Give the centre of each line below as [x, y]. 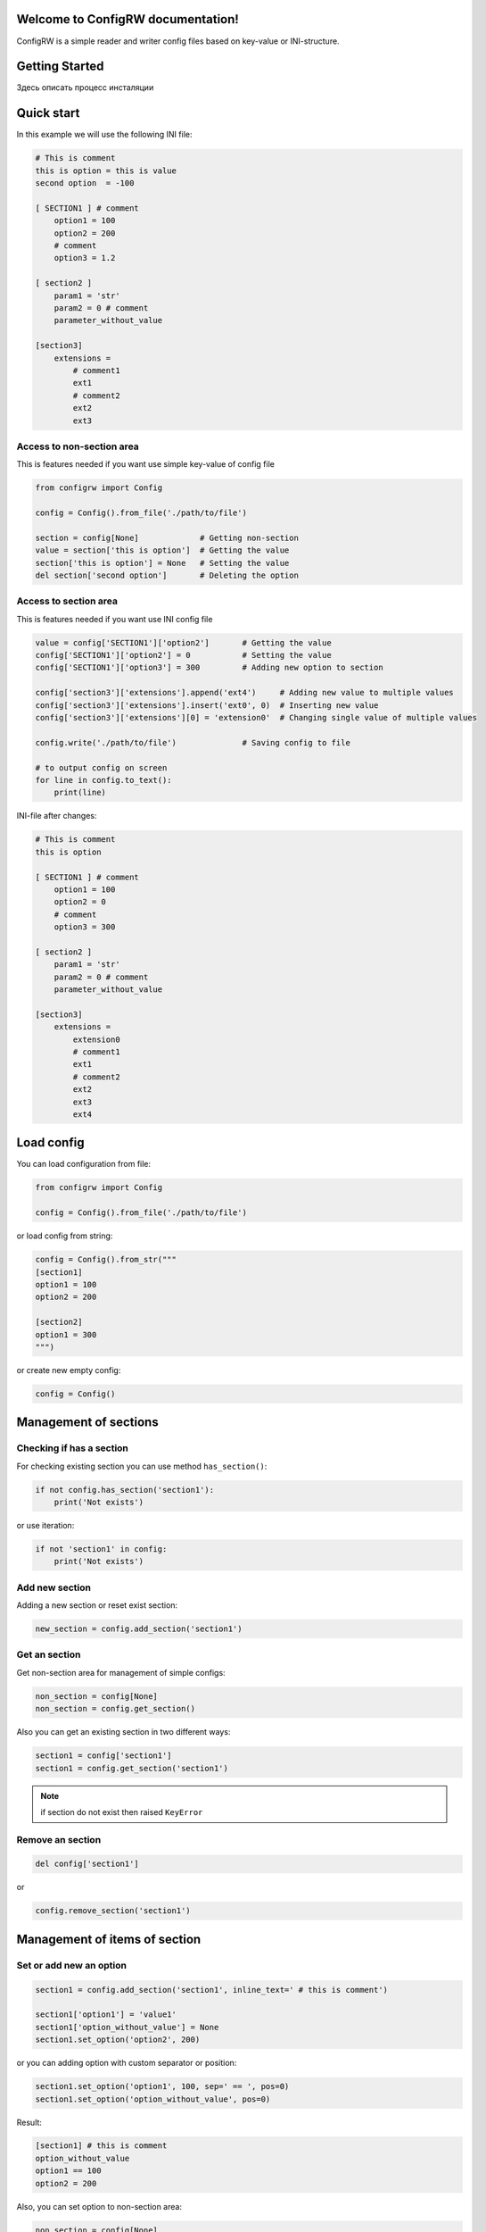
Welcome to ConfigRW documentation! [128, 19]
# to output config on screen [101, 767]
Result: [29, 2122]
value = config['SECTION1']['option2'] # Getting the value [183, 642]
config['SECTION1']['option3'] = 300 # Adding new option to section [209, 668]
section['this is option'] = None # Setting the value [162, 563]
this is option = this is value [106, 171]
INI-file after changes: [57, 816]
